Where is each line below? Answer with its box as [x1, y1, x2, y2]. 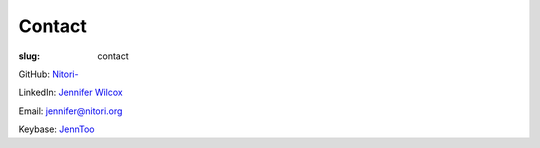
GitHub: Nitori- [18, 68, 79, 80]
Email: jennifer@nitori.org [18, 105, 123, 117]
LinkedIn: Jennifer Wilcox [18, 86, 124, 99]
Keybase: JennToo [18, 123, 95, 135]
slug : [18, 50, 40, 62]
